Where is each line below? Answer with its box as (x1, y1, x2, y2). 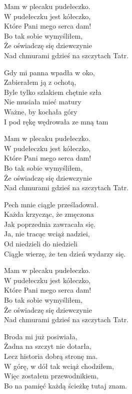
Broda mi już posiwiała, (4, 331, 77, 341)
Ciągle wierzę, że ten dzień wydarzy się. (4, 248, 126, 258)
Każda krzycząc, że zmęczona (4, 209, 94, 219)
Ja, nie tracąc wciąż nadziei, (4, 228, 90, 239)
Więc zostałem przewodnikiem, (4, 370, 99, 381)
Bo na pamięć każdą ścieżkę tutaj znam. (4, 380, 127, 390)
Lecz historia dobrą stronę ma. (4, 351, 98, 361)
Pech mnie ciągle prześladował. (4, 199, 98, 209)
